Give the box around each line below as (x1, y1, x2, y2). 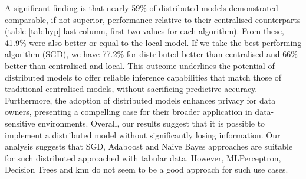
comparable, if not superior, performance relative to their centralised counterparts (5, 13, 301, 25)
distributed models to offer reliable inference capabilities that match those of (5, 71, 282, 83)
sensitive (5, 117, 35, 129)
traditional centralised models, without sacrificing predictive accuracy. (5, 82, 258, 95)
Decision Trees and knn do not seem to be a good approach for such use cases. (5, 163, 288, 175)
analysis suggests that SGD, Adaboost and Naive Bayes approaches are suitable (5, 140, 293, 153)
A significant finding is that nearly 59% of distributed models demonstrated (5, 2, 278, 14)
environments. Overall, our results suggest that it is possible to (38, 117, 265, 129)
